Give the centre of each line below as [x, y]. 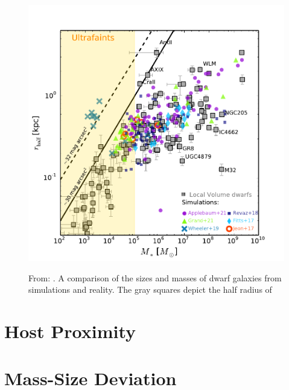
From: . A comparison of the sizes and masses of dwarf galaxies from [155, 277]
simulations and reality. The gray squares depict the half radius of [150, 289]
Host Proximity [70, 331]
